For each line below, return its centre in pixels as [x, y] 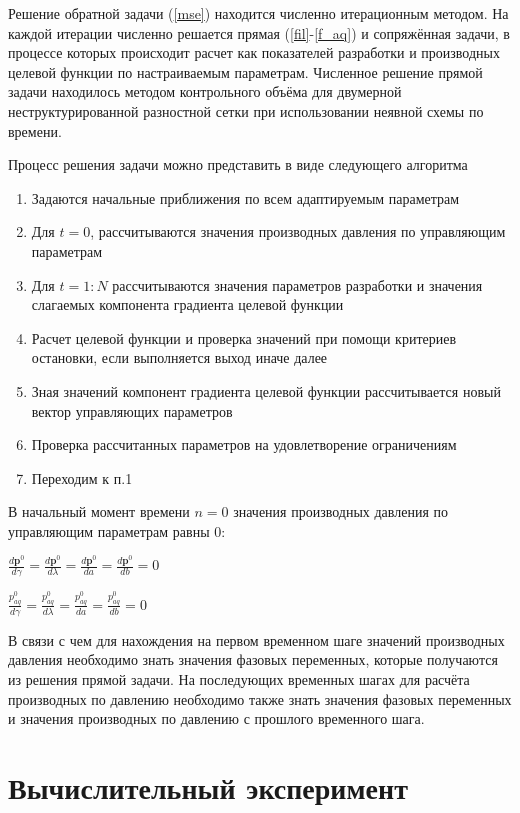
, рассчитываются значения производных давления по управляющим [298, 231]
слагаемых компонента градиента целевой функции [187, 304]
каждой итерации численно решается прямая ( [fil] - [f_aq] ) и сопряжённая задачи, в [259, 32]
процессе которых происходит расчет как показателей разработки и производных [254, 52]
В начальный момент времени [99, 511]
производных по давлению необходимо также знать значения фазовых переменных [260, 698]
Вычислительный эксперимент [208, 786]
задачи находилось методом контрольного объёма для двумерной [205, 91]
